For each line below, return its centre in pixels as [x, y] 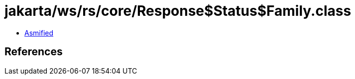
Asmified [39, 33]
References [34, 52]
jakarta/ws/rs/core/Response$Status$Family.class [178, 11]
